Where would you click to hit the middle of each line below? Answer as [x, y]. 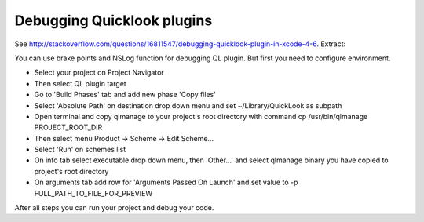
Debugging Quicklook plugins [113, 20]
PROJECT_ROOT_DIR [68, 127]
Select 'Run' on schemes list [80, 150]
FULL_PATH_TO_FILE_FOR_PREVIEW [93, 193]
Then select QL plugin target [80, 83]
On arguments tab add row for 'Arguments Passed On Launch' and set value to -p [166, 182]
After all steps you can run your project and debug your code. [114, 208]
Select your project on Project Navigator [99, 73]
